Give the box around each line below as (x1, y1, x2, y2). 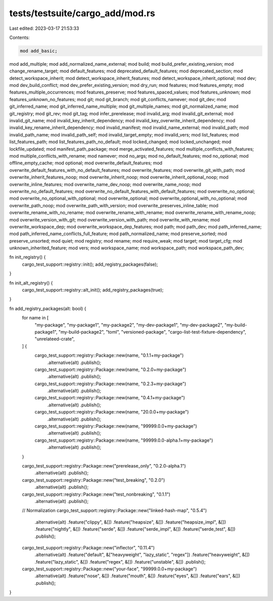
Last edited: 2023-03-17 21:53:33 (9, 25, 79, 31)
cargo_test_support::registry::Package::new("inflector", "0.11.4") (22, 544, 155, 550)
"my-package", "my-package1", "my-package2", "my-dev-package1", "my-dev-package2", (34, 321, 223, 328)
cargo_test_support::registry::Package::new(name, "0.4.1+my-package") (34, 395, 186, 401)
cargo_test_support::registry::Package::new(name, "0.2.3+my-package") (34, 381, 187, 387)
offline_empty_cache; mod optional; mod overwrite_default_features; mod (9, 160, 163, 166)
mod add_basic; (20, 48, 58, 54)
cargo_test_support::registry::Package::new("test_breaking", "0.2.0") (22, 477, 165, 483)
